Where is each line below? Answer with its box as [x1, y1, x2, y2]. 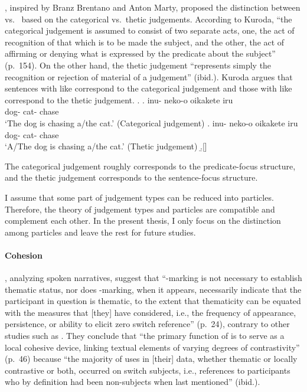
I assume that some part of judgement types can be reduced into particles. [5, 191, 274, 203]
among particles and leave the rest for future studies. [5, 226, 196, 238]
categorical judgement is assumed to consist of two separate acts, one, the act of [5, 24, 295, 37]
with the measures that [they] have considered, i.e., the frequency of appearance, [5, 306, 296, 318]
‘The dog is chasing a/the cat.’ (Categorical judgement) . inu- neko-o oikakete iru [5, 116, 298, 129]
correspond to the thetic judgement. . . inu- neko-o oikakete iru [5, 93, 233, 106]
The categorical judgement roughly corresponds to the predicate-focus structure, [5, 159, 296, 172]
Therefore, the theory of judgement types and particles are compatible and [5, 202, 275, 215]
